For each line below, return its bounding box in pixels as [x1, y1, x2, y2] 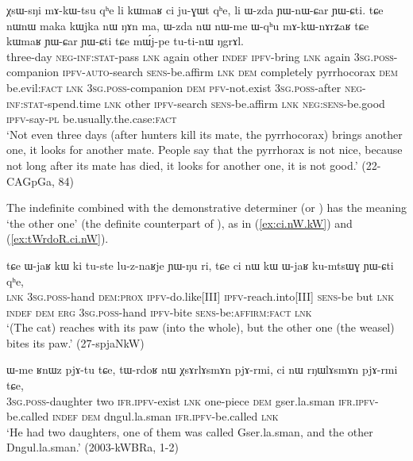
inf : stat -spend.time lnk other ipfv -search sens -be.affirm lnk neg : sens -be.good [6, 94, 385, 111]
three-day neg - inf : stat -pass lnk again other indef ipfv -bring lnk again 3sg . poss [6, 48, 394, 64]
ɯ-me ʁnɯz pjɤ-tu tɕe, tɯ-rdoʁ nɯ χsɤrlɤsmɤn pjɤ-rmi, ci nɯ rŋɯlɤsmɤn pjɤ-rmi [6, 361, 398, 378]
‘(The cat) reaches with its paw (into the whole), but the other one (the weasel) [6, 319, 395, 336]
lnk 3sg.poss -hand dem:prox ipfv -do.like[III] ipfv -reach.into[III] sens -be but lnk [6, 288, 394, 305]
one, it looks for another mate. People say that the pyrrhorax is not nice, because [6, 141, 403, 158]
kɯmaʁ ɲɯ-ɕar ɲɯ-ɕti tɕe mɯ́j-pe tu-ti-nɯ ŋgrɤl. [6, 33, 245, 49]
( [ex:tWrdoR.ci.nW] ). [6, 230, 109, 247]
